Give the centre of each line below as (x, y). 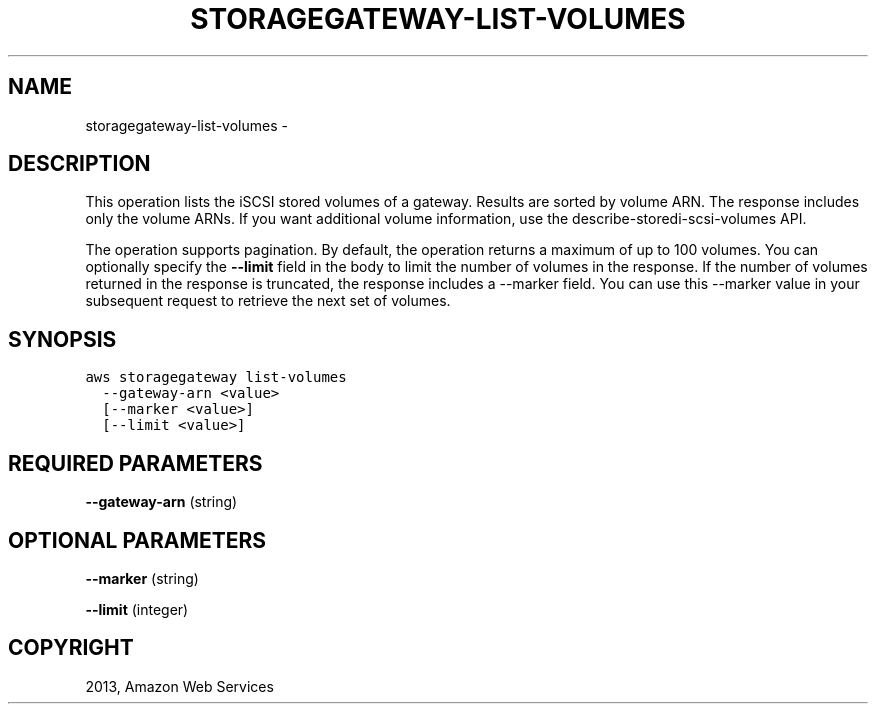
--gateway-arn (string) (161, 502)
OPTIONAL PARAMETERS (137, 540)
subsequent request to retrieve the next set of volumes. (268, 301)
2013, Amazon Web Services (179, 686)
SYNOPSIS (62, 339)
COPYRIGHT (71, 648)
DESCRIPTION (79, 164)
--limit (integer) (137, 609)
